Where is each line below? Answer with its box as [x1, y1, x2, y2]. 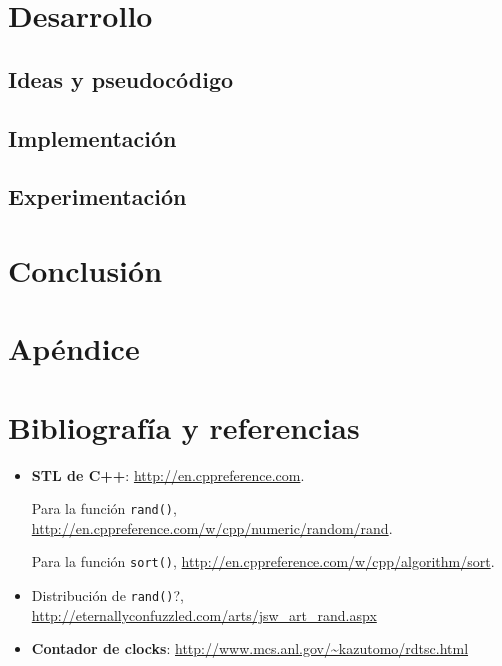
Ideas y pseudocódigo [8, 63, 234, 94]
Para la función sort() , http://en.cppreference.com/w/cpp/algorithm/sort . [31, 551, 495, 572]
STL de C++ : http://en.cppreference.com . [31, 464, 305, 485]
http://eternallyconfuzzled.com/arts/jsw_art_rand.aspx [31, 604, 377, 625]
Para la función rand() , [31, 498, 177, 519]
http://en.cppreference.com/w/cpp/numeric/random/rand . [31, 517, 393, 538]
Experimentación [8, 181, 187, 212]
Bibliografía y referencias [8, 406, 360, 447]
